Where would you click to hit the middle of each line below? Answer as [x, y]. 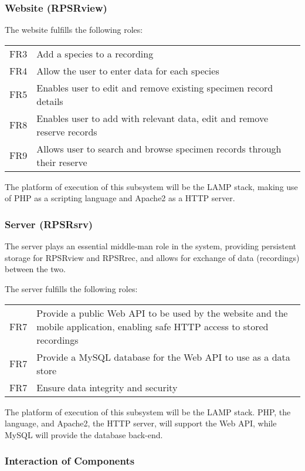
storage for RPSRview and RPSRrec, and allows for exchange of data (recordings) [152, 257]
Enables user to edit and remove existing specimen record [155, 87]
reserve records [67, 131]
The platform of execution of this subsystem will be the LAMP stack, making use [151, 186]
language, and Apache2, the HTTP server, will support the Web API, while [141, 423]
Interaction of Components [70, 461]
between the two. [35, 269]
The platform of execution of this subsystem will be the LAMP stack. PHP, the [148, 411]
